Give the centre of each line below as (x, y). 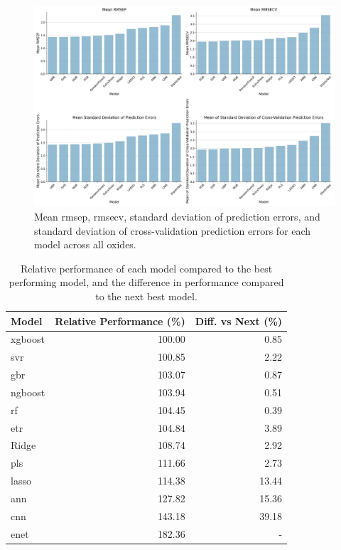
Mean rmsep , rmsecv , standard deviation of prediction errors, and (177, 216)
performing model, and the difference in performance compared (146, 282)
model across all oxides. (85, 244)
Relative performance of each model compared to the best (146, 268)
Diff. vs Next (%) (239, 321)
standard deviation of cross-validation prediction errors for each (173, 230)
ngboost (28, 392)
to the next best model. (146, 296)
